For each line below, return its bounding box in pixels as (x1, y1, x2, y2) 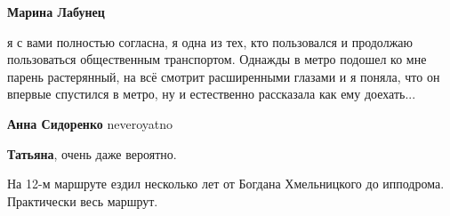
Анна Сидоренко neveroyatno (7, 114, 173, 132)
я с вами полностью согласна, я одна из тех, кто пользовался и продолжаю (7, 32, 414, 51)
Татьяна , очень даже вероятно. (7, 144, 177, 163)
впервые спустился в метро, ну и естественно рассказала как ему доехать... (7, 84, 416, 103)
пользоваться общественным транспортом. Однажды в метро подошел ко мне (7, 50, 427, 68)
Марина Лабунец (7, 3, 105, 20)
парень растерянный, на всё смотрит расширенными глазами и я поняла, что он (7, 67, 440, 85)
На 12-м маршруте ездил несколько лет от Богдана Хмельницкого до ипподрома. (7, 174, 445, 193)
